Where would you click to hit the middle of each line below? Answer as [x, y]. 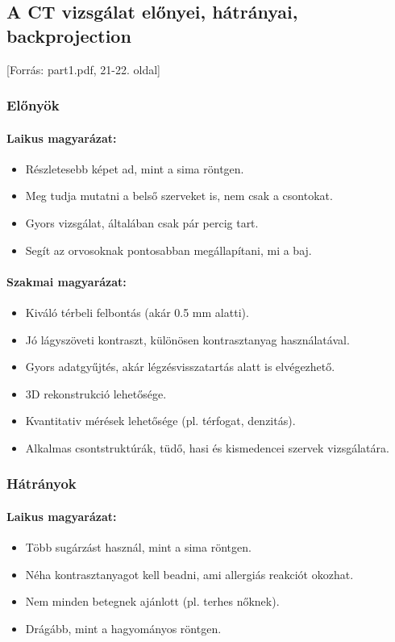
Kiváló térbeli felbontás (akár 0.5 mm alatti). [137, 312]
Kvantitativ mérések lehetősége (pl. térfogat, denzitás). [160, 421]
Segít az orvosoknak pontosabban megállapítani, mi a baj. [168, 250]
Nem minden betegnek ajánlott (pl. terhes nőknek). [152, 601]
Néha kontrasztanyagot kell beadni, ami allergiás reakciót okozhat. [189, 574]
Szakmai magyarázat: [67, 281]
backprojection [69, 35]
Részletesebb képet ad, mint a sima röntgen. [135, 168]
